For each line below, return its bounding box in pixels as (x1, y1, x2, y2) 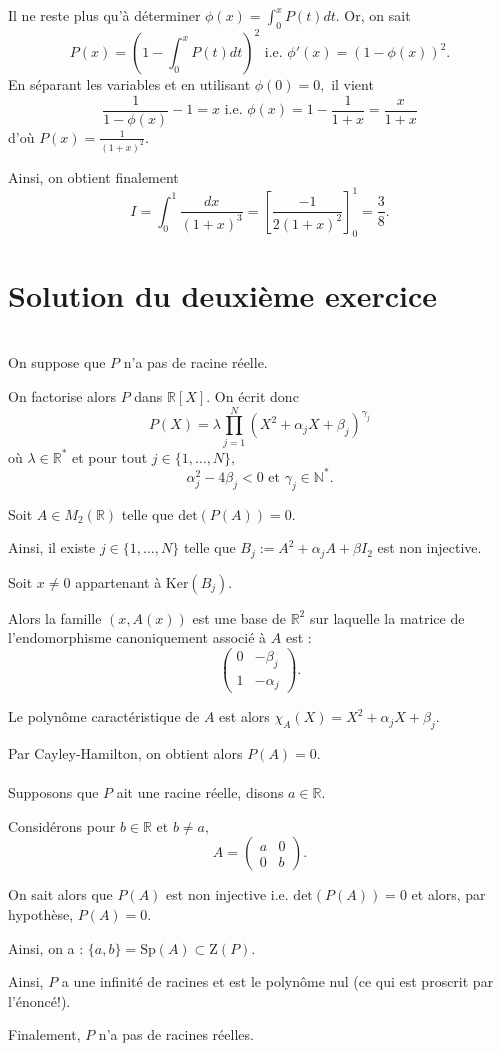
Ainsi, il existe (8, 537, 96, 558)
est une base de (192, 607, 286, 628)
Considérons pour (8, 815, 116, 836)
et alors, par (411, 884, 486, 905)
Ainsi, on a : (8, 937, 84, 958)
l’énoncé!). (8, 990, 71, 1011)
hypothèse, (8, 904, 74, 925)
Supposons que (8, 782, 99, 803)
